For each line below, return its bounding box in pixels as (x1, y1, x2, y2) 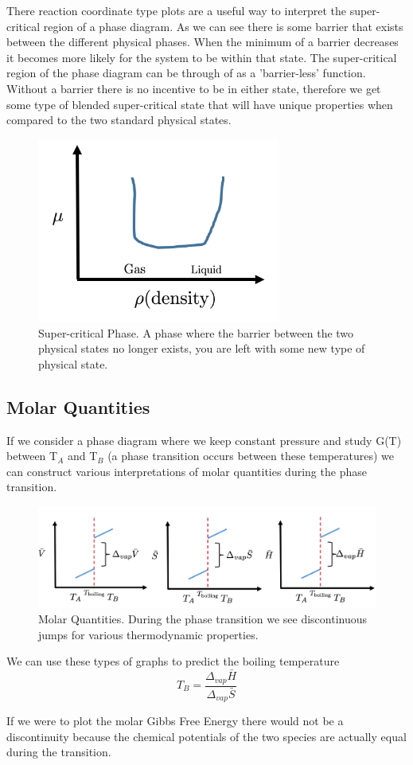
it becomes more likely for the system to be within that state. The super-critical (6, 49, 397, 65)
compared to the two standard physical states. (6, 111, 232, 128)
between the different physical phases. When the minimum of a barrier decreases (6, 33, 399, 50)
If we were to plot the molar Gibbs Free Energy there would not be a (6, 712, 344, 729)
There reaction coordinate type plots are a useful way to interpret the (6, 2, 346, 18)
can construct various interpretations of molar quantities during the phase (6, 463, 367, 479)
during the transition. (6, 744, 111, 760)
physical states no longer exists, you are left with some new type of (38, 340, 365, 357)
